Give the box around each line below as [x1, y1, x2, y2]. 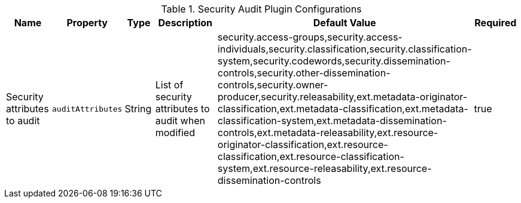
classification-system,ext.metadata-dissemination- [217, 115, 447, 127]
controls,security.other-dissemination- [217, 67, 391, 79]
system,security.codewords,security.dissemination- [217, 55, 450, 67]
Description [158, 17, 212, 29]
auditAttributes [51, 104, 123, 113]
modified [155, 127, 195, 139]
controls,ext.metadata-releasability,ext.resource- [217, 127, 438, 139]
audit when [155, 115, 205, 127]
